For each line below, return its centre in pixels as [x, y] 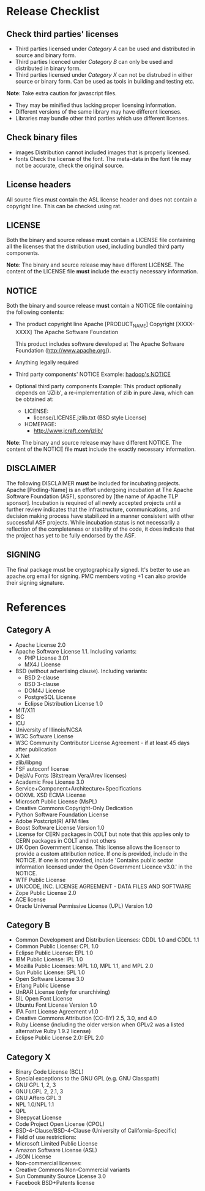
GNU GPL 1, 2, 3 [35, 1085]
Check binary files [42, 137]
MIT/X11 [25, 710]
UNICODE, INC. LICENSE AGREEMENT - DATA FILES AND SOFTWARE [103, 886]
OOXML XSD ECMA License [50, 795]
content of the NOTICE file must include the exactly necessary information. [101, 449]
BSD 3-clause [42, 684]
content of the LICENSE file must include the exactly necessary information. [102, 271]
